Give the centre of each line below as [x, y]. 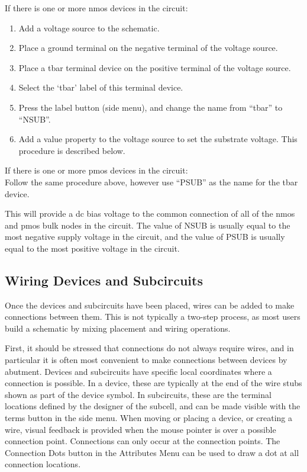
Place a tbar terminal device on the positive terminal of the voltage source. [155, 67]
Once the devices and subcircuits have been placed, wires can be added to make [150, 305]
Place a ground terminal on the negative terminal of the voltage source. [148, 48]
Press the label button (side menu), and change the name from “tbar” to [151, 107]
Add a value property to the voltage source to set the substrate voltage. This [158, 139]
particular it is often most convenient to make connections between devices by [146, 360]
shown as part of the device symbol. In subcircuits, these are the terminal [138, 394]
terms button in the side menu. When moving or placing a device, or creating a [149, 418]
